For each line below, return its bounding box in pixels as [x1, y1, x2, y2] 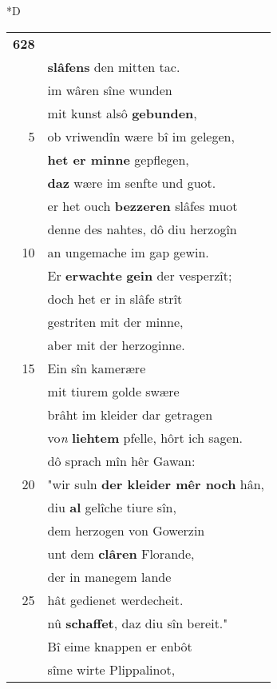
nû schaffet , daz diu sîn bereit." [47, 613, 228, 632]
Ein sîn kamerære [47, 358, 146, 377]
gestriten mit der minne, [47, 312, 184, 331]
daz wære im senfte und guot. [47, 173, 216, 192]
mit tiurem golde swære [47, 381, 180, 400]
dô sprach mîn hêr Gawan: [47, 451, 196, 470]
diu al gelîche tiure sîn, [47, 497, 176, 516]
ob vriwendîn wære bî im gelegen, [47, 126, 235, 145]
